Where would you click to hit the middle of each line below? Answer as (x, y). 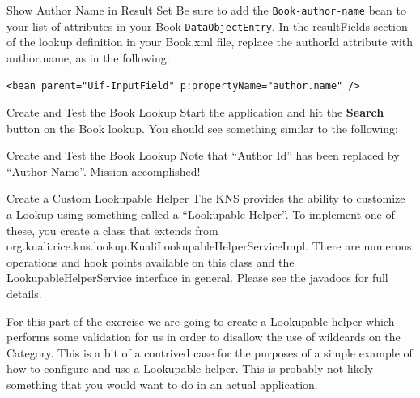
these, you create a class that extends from (112, 230)
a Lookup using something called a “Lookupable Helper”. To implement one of (201, 214)
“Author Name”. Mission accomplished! (104, 171)
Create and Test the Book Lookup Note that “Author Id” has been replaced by (203, 155)
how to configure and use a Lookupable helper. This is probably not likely (190, 368)
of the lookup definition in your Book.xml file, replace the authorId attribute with (210, 42)
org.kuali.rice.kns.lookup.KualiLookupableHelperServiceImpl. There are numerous (209, 246)
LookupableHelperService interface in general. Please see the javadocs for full (197, 278)
